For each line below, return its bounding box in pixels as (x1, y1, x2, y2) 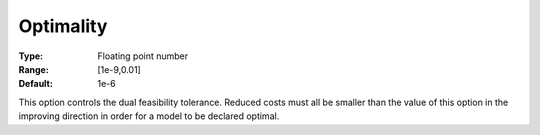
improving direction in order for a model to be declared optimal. (18, 110, 280, 122)
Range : (18, 63, 49, 75)
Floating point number (97, 50, 189, 62)
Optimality (18, 15, 108, 37)
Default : (18, 78, 54, 90)
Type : (18, 50, 44, 62)
